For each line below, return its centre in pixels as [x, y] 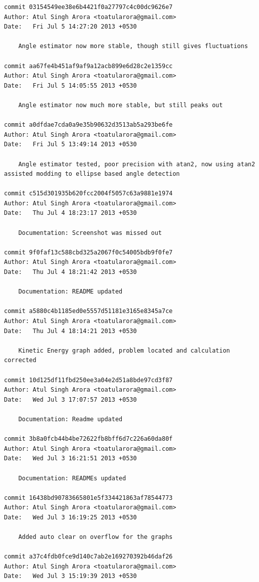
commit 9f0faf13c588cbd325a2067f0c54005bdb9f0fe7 [88, 252]
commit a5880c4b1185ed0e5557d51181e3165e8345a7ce [88, 311]
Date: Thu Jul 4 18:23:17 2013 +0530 [70, 213]
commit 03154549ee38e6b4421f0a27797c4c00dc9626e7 [88, 7]
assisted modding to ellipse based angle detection [92, 174]
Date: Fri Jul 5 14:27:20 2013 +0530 [70, 27]
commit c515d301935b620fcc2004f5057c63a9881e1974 [88, 194]
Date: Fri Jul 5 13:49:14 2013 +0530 [70, 144]
